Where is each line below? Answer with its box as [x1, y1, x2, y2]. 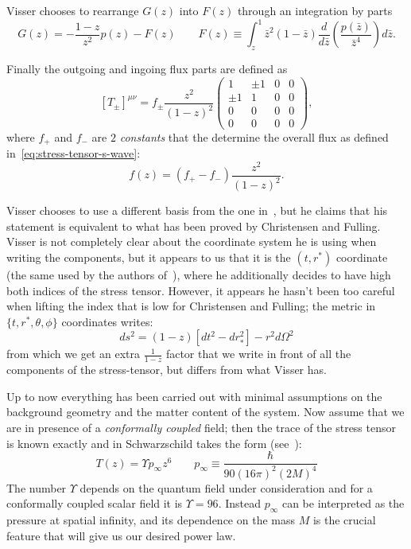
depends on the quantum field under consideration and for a [79, 479, 373, 496]
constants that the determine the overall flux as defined [119, 128, 389, 145]
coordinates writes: [61, 313, 153, 329]
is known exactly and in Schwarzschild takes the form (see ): [6, 434, 302, 451]
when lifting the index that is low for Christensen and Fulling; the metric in [6, 298, 376, 314]
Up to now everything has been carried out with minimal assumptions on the [6, 387, 382, 404]
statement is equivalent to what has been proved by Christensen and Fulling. [6, 217, 381, 234]
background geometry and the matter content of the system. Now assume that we [6, 403, 405, 420]
